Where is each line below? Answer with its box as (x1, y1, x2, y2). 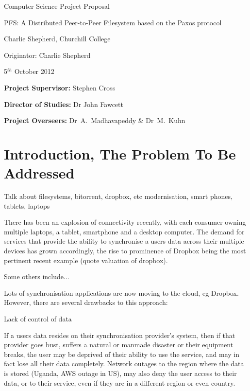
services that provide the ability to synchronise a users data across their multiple (4, 236, 244, 246)
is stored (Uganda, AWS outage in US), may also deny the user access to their (4, 368, 237, 378)
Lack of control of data (4, 314, 72, 323)
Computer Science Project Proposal (4, 1, 110, 11)
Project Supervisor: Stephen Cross (4, 82, 115, 92)
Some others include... (4, 271, 69, 282)
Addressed (4, 163, 75, 183)
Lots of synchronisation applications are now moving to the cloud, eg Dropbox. (4, 287, 239, 298)
